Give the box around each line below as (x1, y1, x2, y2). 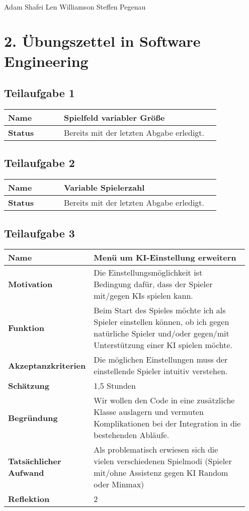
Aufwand (8, 467, 44, 479)
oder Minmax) (94, 478, 144, 490)
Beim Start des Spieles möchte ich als (94, 304, 226, 316)
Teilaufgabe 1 (4, 85, 75, 101)
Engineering (4, 50, 89, 71)
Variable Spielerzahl (63, 182, 145, 194)
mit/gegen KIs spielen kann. (94, 290, 193, 302)
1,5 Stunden (94, 380, 136, 392)
